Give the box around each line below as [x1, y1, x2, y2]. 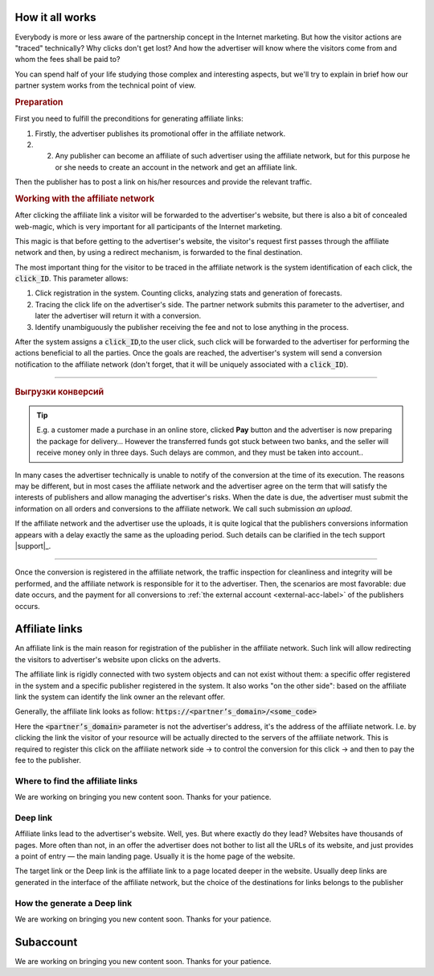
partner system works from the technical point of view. [14, 80, 196, 90]
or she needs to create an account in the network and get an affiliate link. [55, 162, 297, 172]
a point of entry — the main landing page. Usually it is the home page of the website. [14, 851, 296, 861]
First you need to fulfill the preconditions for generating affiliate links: [14, 113, 244, 124]
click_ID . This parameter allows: [14, 274, 129, 283]
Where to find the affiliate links [14, 775, 138, 786]
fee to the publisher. [14, 755, 82, 764]
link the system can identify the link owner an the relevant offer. [14, 692, 225, 702]
